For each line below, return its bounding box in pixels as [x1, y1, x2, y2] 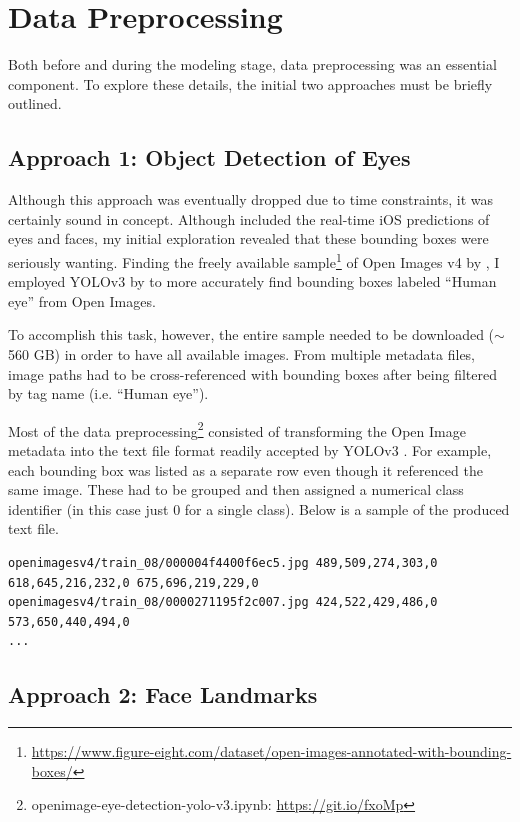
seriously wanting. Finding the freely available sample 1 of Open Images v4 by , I [8, 248, 500, 272]
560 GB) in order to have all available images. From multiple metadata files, [8, 343, 476, 364]
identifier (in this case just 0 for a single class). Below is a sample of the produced [8, 498, 510, 519]
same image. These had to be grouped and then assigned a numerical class [8, 479, 464, 500]
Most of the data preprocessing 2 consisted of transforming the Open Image [8, 417, 466, 441]
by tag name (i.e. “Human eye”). [8, 383, 209, 404]
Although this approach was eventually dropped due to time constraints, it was [8, 189, 494, 210]
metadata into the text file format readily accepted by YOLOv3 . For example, [8, 439, 492, 460]
